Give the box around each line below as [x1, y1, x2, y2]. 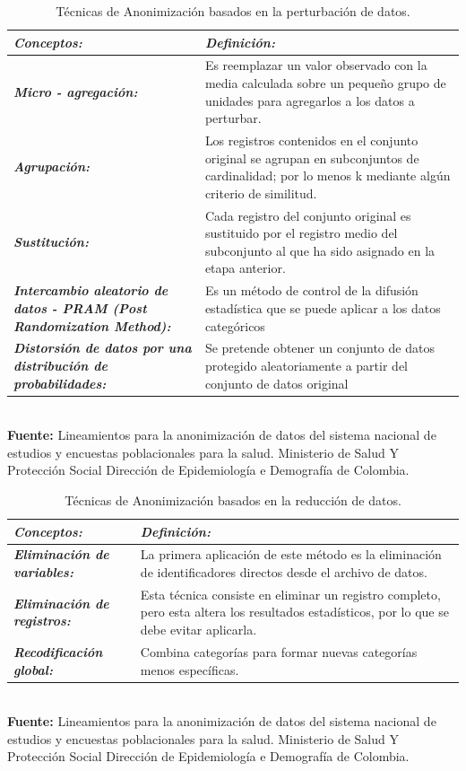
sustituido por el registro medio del [204, 223, 398, 242]
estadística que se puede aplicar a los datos [204, 298, 441, 317]
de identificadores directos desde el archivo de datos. [140, 563, 427, 582]
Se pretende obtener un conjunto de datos [204, 338, 435, 357]
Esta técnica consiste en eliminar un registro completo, [140, 584, 441, 603]
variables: [13, 563, 73, 582]
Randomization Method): [13, 316, 171, 335]
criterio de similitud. [204, 183, 317, 202]
